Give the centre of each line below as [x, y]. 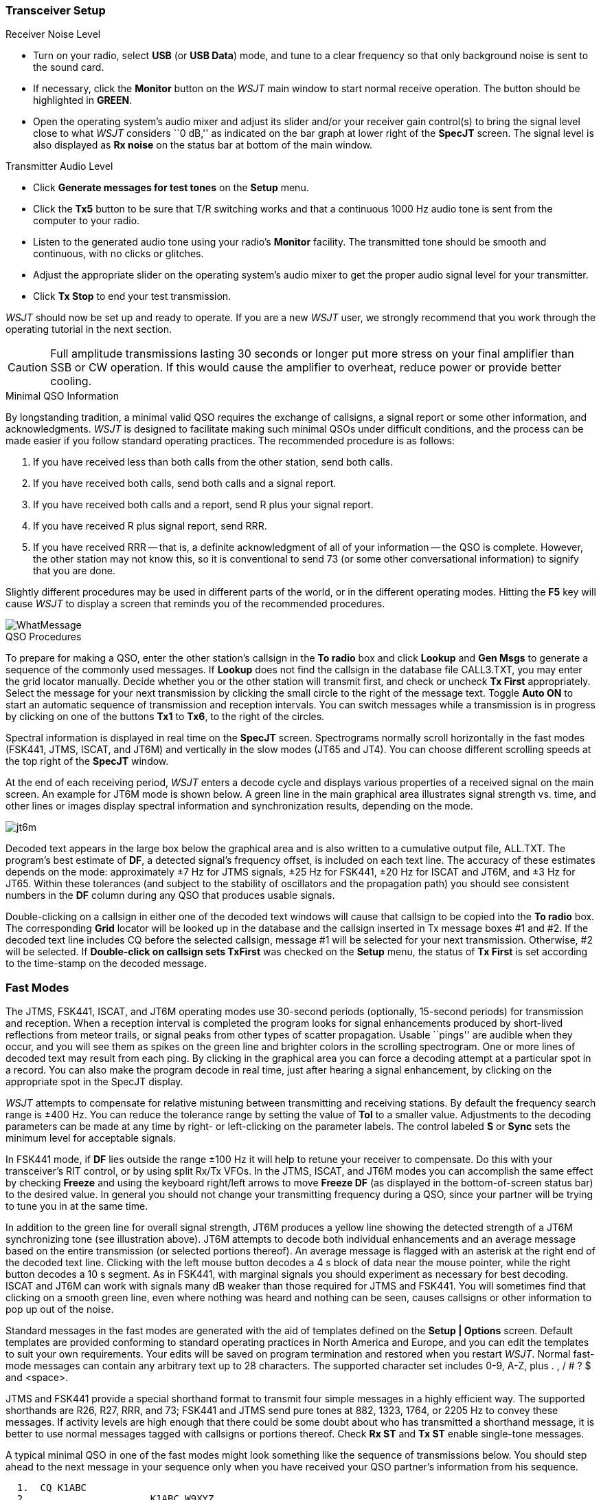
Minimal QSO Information [62, 396]
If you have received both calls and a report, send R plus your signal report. [203, 505]
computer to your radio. [87, 221]
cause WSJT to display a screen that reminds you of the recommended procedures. [195, 604]
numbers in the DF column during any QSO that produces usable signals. [170, 895]
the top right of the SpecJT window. [87, 761]
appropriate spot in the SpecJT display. [94, 1082]
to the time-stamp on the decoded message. [106, 964]
